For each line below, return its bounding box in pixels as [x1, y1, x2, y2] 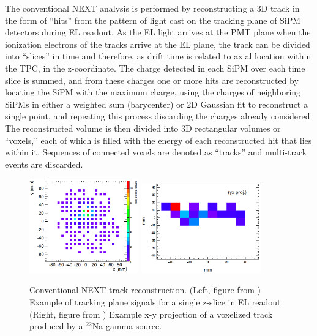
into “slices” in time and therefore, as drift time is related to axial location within [5, 50, 311, 62]
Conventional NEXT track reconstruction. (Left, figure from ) [29, 283, 261, 296]
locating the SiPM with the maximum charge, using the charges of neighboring [5, 86, 301, 99]
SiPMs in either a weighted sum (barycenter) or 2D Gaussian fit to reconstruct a [5, 97, 308, 110]
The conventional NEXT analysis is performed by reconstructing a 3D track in [5, 2, 300, 14]
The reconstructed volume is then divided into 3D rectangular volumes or [5, 121, 281, 134]
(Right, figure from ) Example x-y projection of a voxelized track [29, 307, 273, 320]
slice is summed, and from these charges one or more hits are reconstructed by [5, 73, 299, 86]
